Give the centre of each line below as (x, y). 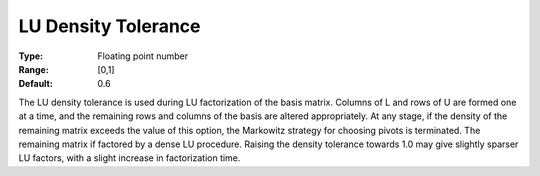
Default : (36, 84)
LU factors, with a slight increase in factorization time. (129, 158)
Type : (31, 56)
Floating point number (143, 56)
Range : (33, 69)
